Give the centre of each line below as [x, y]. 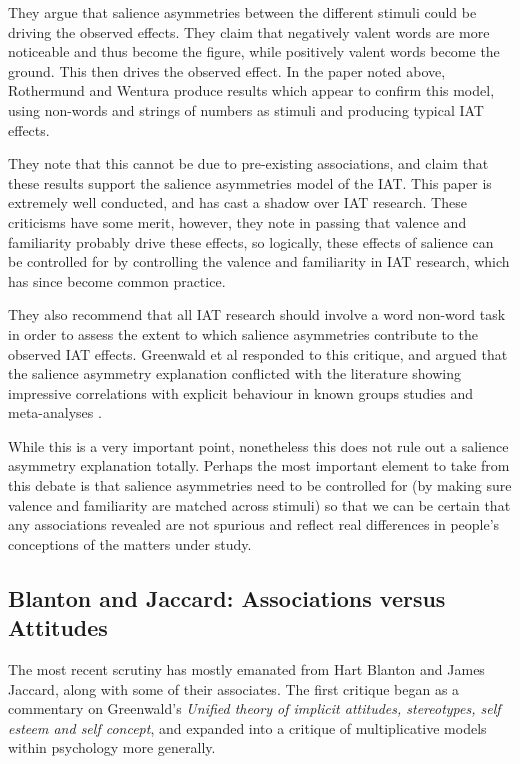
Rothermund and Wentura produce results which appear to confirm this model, [251, 90]
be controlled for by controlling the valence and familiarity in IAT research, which [259, 261]
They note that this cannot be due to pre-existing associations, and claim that [248, 163]
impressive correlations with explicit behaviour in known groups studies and [241, 392]
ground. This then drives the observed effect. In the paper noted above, [227, 70]
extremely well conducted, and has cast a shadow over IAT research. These [237, 202]
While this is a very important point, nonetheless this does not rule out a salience [258, 445]
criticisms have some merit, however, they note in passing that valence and [237, 221]
